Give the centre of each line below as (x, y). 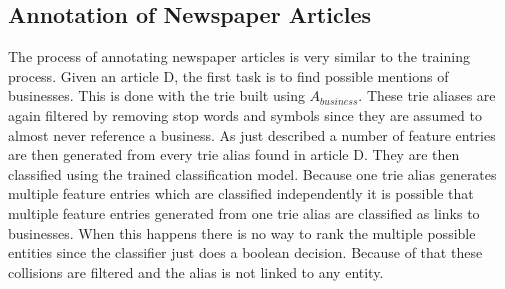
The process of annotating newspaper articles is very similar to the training (239, 56)
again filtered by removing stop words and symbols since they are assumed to (245, 114)
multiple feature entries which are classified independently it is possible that (241, 193)
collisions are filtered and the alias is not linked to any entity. (196, 271)
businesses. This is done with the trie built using (156, 95)
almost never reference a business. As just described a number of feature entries (252, 134)
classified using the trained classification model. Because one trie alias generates (252, 173)
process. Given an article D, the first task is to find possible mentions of (228, 75)
